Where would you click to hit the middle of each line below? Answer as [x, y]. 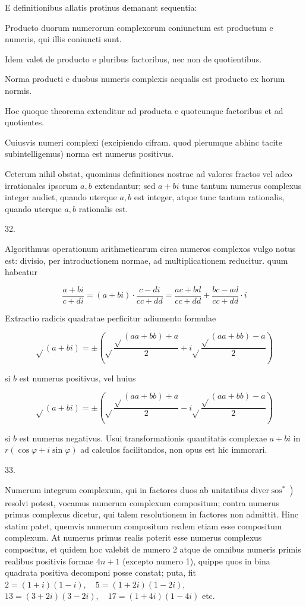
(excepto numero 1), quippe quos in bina [196, 561]
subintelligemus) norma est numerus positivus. [89, 154]
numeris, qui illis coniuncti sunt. [63, 39]
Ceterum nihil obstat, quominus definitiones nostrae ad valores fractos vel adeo [149, 173]
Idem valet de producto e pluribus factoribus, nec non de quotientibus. [133, 59]
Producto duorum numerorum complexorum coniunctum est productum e [139, 27]
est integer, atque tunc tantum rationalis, [209, 197]
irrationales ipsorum [41, 185]
